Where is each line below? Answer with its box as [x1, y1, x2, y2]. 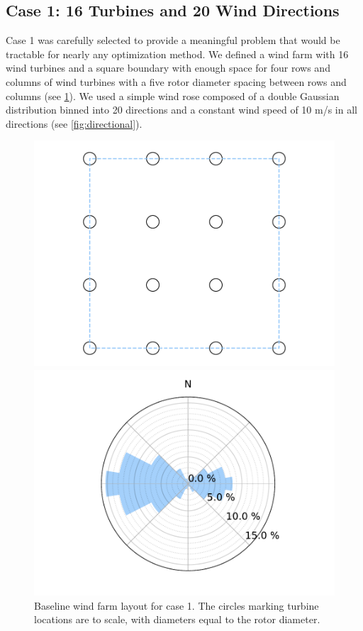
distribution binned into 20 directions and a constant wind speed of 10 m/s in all [6, 102, 357, 117]
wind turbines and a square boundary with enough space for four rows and [6, 60, 330, 75]
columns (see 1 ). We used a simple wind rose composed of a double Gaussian [6, 88, 340, 103]
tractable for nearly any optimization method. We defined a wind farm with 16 [6, 46, 349, 61]
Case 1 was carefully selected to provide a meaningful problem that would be [6, 33, 340, 48]
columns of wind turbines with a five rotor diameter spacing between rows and [6, 74, 347, 89]
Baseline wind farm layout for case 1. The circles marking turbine [34, 598, 319, 613]
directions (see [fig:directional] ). [6, 116, 143, 131]
